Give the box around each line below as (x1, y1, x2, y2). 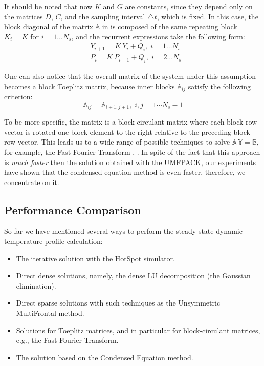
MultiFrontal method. (16, 308, 84, 318)
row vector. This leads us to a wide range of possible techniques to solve (4, 136, 230, 147)
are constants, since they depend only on (125, 1, 253, 11)
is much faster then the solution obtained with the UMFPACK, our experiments (4, 156, 256, 167)
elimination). (16, 280, 56, 291)
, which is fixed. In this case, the (157, 11, 258, 22)
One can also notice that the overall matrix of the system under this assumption (4, 71, 256, 82)
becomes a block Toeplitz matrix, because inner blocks (4, 80, 175, 91)
